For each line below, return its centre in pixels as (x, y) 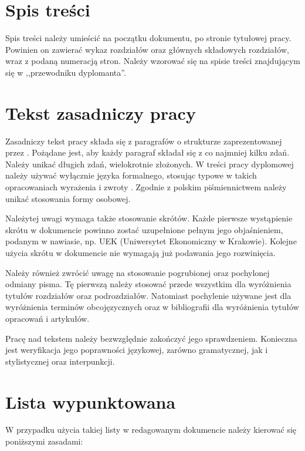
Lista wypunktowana (91, 401)
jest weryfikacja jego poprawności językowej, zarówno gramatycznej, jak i (137, 350)
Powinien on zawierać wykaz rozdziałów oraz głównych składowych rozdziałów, (147, 49)
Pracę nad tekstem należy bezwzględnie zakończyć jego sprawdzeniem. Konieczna (151, 338)
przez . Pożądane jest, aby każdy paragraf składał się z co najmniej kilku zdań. (148, 152)
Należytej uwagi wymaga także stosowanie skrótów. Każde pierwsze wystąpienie (149, 218)
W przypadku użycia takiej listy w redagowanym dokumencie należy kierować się (151, 430)
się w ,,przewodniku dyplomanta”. (66, 72)
